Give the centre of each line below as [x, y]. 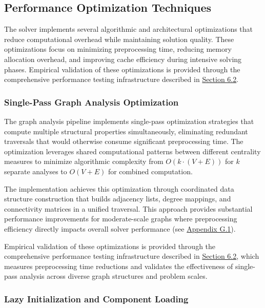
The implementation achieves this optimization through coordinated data [119, 188]
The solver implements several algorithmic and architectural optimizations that [129, 29]
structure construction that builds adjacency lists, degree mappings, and [118, 199]
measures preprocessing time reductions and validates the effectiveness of [119, 266]
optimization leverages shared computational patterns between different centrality [132, 151]
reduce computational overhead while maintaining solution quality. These [119, 39]
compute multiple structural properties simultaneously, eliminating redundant [126, 131]
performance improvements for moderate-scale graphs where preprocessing [121, 219]
